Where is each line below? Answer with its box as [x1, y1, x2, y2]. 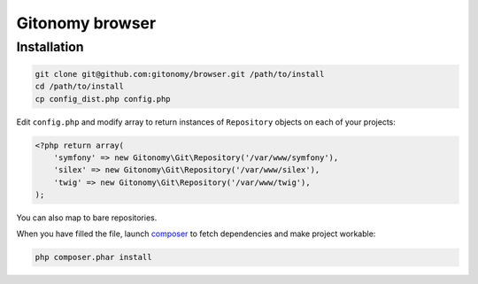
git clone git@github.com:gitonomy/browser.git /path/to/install [35, 69, 325, 79]
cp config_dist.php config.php [35, 94, 172, 104]
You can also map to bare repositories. [16, 212, 158, 223]
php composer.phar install [35, 252, 152, 263]
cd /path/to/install [35, 81, 124, 92]
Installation [16, 39, 84, 55]
